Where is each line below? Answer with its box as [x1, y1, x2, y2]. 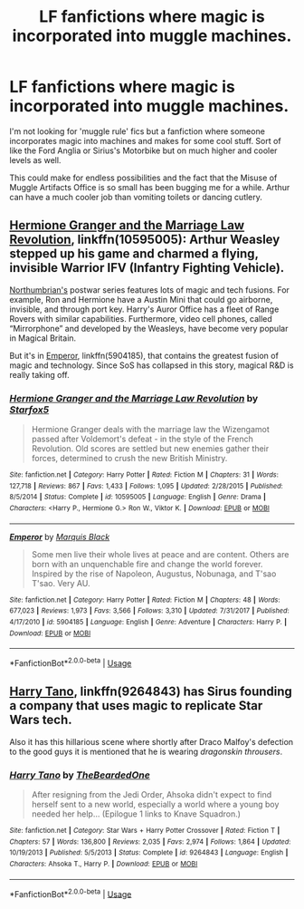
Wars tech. [9, 712, 72, 728]
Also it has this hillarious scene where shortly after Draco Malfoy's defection [9, 736, 294, 747]
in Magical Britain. [9, 333, 77, 343]
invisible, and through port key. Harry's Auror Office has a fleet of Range [9, 304, 280, 314]
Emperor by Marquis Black [9, 531, 110, 542]
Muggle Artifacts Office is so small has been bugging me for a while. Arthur [9, 181, 290, 192]
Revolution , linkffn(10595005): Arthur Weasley [9, 232, 280, 247]
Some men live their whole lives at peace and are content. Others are [31, 548, 290, 559]
